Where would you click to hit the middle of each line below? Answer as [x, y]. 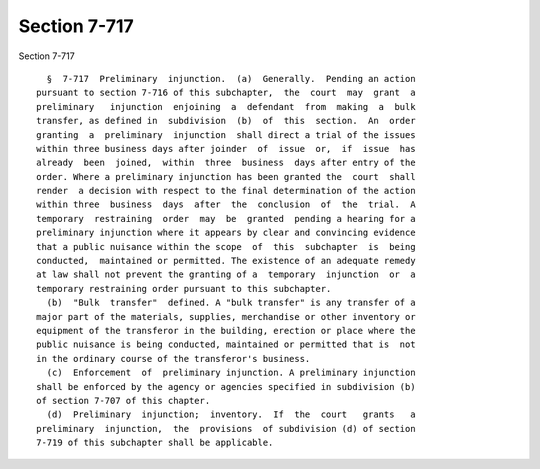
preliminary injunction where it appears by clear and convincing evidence [226, 233]
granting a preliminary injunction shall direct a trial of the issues [226, 134]
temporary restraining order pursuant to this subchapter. [184, 288]
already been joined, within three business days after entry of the [226, 163]
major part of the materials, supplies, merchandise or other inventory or [226, 316]
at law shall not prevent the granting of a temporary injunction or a [226, 274]
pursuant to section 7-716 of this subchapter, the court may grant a [226, 93]
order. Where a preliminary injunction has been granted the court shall [226, 176]
